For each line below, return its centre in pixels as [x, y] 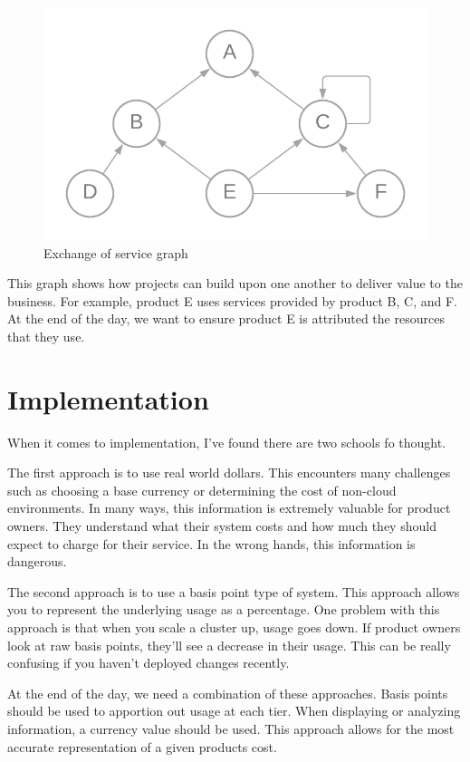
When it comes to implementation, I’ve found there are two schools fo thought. [227, 442]
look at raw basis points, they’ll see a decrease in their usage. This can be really [229, 645]
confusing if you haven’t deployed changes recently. [149, 663]
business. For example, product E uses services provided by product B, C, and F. [232, 300]
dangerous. [37, 561]
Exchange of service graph [116, 252]
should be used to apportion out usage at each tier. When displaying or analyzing [234, 711]
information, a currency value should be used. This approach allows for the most [231, 728]
